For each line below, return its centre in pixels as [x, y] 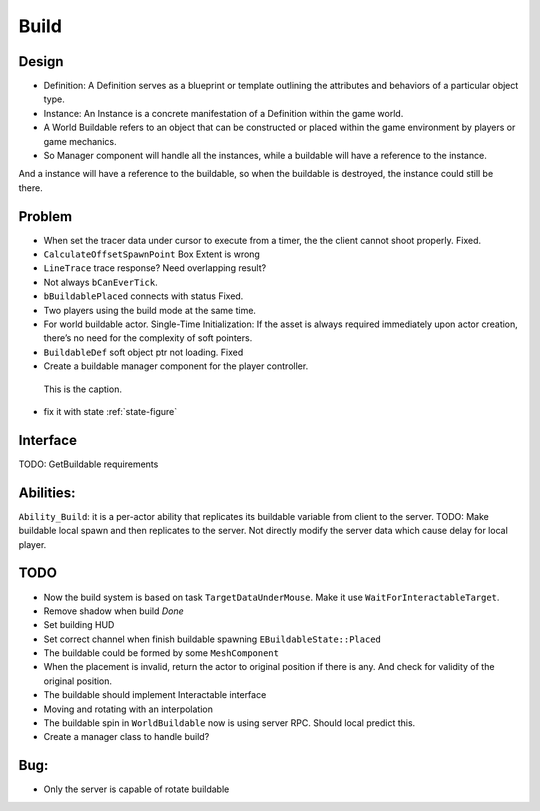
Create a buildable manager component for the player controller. [176, 366]
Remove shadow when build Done [113, 611]
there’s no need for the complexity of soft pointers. [148, 338]
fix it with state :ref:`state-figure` [110, 411]
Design [41, 61]
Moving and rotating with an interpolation [128, 709]
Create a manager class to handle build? [126, 737]
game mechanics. [80, 141]
